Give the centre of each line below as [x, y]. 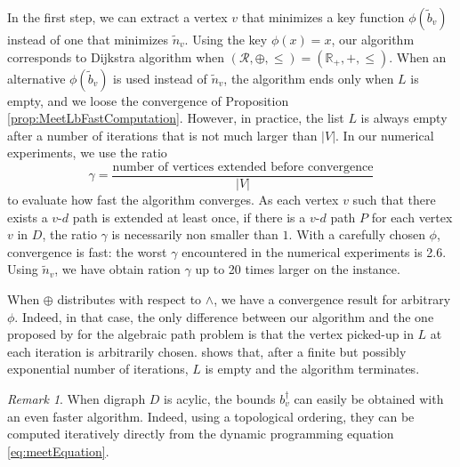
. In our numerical [385, 135]
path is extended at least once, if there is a [189, 217]
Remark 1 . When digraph [77, 398]
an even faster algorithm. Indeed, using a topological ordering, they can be [211, 416]
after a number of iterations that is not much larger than [162, 135]
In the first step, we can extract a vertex [117, 17]
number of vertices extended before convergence [243, 167]
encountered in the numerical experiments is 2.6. [314, 251]
